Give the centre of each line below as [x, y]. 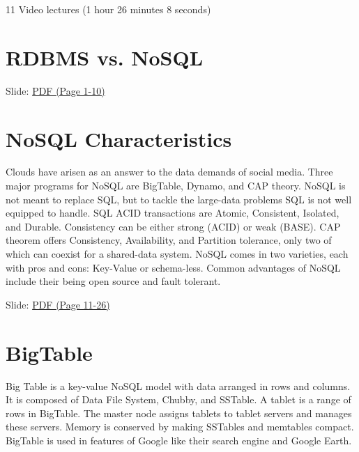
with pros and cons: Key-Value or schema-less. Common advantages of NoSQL [173, 267]
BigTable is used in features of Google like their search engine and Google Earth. [179, 440]
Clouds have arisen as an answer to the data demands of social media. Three [169, 172]
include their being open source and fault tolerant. [113, 281]
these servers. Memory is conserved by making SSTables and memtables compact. [180, 427]
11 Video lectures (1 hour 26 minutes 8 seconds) [108, 9]
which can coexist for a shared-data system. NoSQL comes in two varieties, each [177, 254]
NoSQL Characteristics [119, 138]
